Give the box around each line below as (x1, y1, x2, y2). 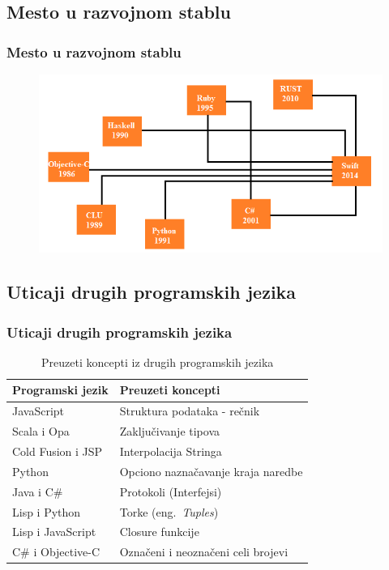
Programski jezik (12, 381, 109, 398)
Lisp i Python (12, 503, 81, 520)
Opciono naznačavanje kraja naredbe (119, 462, 303, 479)
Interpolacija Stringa (119, 443, 222, 460)
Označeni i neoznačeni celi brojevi (119, 543, 289, 560)
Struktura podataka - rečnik (119, 402, 260, 419)
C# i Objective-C (12, 543, 100, 560)
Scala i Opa (12, 423, 70, 440)
